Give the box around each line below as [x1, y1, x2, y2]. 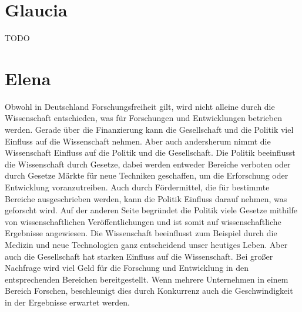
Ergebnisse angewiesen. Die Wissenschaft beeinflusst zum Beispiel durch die [5, 227, 277, 239]
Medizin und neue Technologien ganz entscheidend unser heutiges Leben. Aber [5, 238, 288, 250]
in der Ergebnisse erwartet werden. [5, 296, 130, 308]
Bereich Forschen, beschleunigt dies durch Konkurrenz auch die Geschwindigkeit [5, 284, 293, 297]
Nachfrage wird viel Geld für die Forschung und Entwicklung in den [5, 261, 249, 274]
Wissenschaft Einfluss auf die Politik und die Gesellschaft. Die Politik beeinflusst [5, 146, 296, 159]
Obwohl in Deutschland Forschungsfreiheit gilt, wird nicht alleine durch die [5, 100, 275, 112]
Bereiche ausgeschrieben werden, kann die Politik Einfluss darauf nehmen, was [5, 192, 287, 204]
